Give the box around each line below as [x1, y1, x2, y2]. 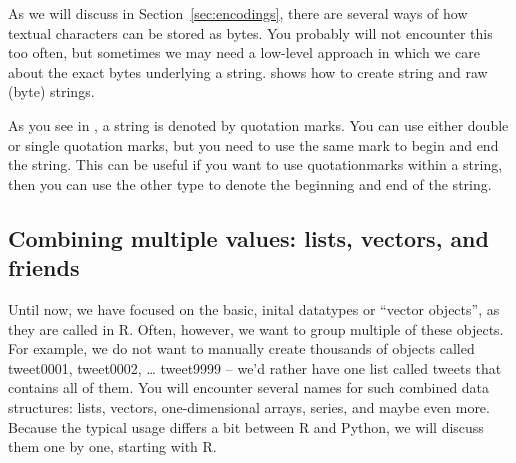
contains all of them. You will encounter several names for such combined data [8, 377, 490, 398]
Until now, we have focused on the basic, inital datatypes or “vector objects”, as [8, 298, 500, 319]
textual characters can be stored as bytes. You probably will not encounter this [8, 22, 493, 43]
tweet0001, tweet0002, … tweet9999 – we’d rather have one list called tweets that [8, 357, 502, 378]
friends [8, 252, 80, 283]
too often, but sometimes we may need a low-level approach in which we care [8, 42, 480, 63]
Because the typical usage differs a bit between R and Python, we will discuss [8, 416, 484, 437]
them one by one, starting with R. [8, 436, 217, 457]
